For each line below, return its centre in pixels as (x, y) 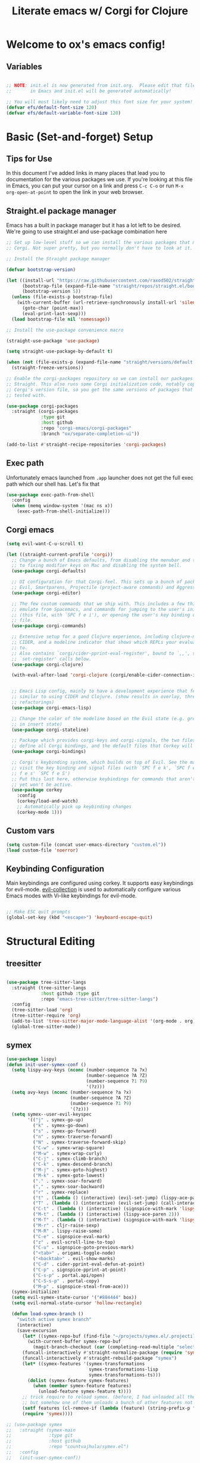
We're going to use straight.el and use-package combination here (87, 232)
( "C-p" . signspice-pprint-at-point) (79, 1270)
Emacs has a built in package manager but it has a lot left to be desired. (94, 226)
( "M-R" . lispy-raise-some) (67, 1231)
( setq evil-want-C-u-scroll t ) (45, 544)
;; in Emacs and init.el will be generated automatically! (89, 91)
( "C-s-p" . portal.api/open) (69, 1275)
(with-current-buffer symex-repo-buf (74, 1342)
